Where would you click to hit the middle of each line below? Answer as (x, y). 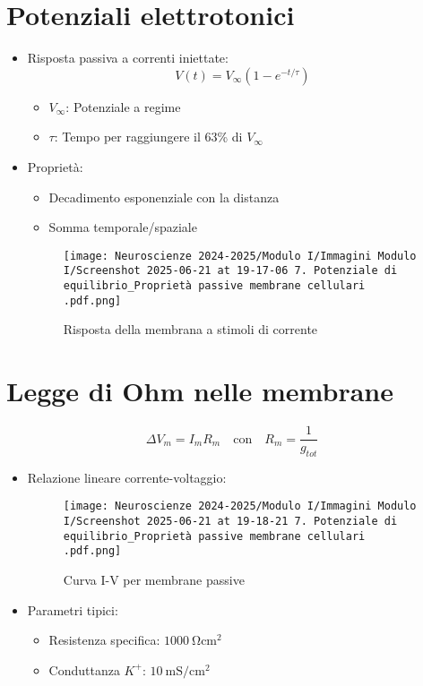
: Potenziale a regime (123, 106)
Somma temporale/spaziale (123, 227)
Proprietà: (55, 166)
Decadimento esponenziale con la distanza (164, 197)
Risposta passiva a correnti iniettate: (128, 58)
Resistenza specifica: (104, 640)
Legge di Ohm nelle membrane (200, 391)
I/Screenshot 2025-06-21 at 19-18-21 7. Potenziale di (230, 522)
